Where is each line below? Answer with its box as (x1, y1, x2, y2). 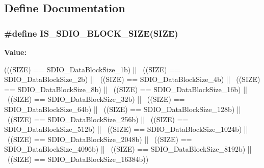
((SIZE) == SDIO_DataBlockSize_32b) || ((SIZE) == (7, 94, 185, 104)
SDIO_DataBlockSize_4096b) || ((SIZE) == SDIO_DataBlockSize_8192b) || (4, 144, 252, 154)
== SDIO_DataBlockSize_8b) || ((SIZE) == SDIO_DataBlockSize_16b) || (4, 83, 248, 94)
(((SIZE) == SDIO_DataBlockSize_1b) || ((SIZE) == (4, 64, 180, 74)
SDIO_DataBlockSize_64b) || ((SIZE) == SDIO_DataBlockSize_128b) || (4, 103, 241, 114)
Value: (4, 47, 27, 57)
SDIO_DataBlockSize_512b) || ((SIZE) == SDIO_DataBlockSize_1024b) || (4, 124, 248, 134)
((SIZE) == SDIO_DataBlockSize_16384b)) (7, 153, 149, 164)
